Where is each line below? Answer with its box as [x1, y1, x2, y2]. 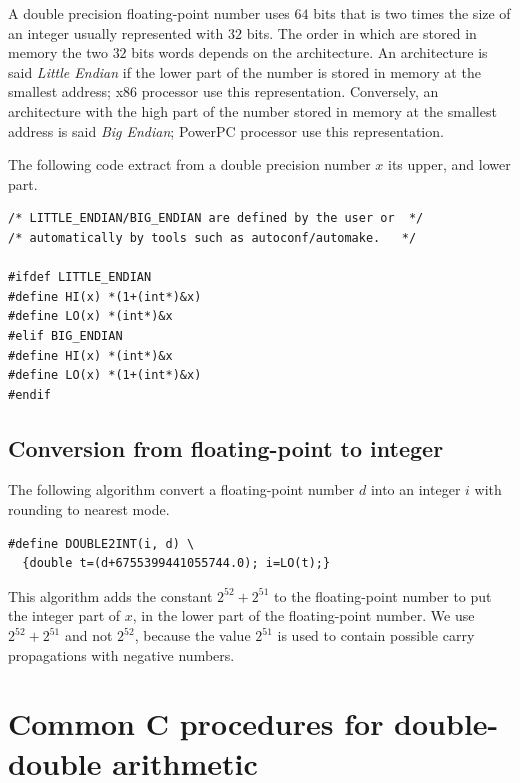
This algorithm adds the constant [8, 585, 213, 606]
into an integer [370, 479, 461, 500]
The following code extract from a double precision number [8, 154, 371, 175]
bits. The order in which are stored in [246, 22, 477, 43]
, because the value [134, 625, 251, 646]
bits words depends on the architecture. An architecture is [131, 42, 488, 63]
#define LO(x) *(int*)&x [8, 309, 173, 324]
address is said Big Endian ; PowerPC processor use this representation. [8, 120, 444, 141]
